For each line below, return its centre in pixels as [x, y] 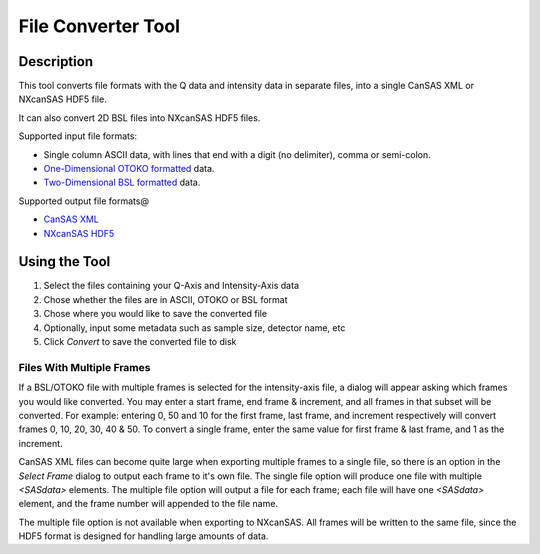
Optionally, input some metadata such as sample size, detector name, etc [194, 327]
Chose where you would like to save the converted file [155, 314]
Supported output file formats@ [84, 201]
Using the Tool [64, 261]
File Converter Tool [99, 26]
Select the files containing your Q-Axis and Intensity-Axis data [171, 286]
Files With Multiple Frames [84, 367]
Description [56, 61]
